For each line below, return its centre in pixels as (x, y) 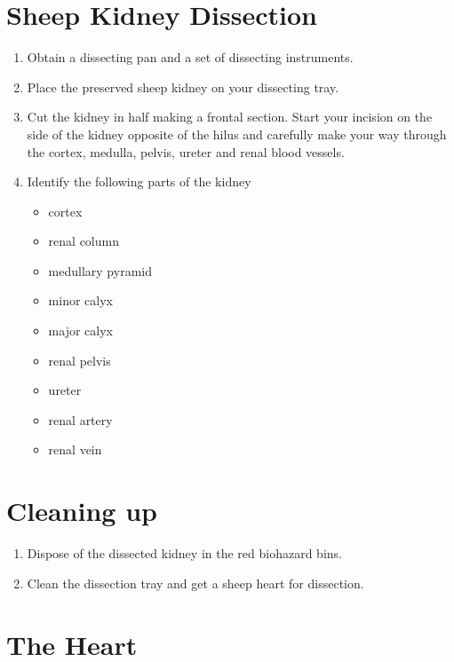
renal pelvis (80, 360)
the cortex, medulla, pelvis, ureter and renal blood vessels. (186, 151)
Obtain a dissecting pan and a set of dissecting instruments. (190, 57)
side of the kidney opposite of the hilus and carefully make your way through (237, 134)
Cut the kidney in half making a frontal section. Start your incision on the (230, 117)
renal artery (80, 419)
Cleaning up (82, 511)
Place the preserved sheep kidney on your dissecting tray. (183, 87)
